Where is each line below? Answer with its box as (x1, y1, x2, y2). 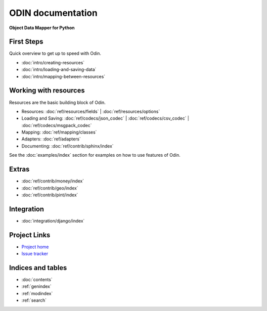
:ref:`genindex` (21, 283, 52, 289)
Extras (9, 165, 30, 174)
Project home (21, 244, 49, 250)
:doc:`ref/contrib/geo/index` (21, 185, 79, 191)
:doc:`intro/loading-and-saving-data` (21, 67, 96, 73)
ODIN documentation (9, 7, 98, 18)
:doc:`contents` (21, 277, 53, 283)
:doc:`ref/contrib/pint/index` (21, 192, 79, 198)
